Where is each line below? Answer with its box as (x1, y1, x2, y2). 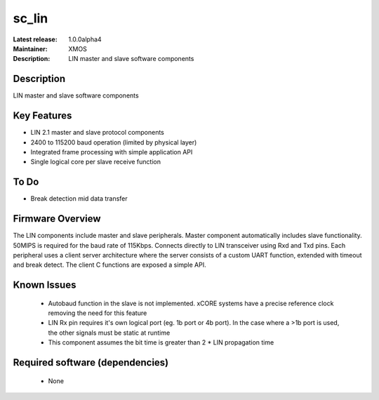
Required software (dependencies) (13, 356, 169, 368)
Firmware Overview (13, 213, 101, 225)
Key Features (13, 109, 72, 122)
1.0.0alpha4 (68, 35, 102, 44)
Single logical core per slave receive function (30, 158, 161, 166)
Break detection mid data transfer (30, 194, 128, 203)
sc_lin (13, 11, 48, 26)
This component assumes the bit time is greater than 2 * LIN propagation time (48, 338, 274, 347)
